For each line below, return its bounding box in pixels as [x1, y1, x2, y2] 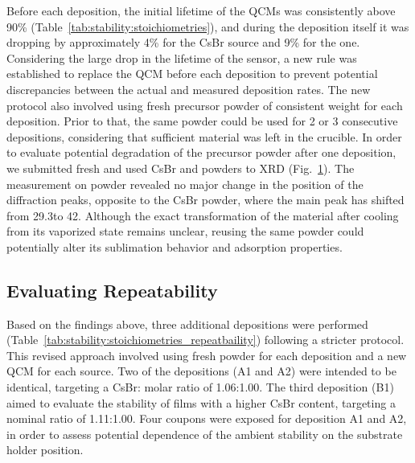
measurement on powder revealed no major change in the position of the [6, 175, 364, 192]
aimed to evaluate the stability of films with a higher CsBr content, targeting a [6, 394, 396, 411]
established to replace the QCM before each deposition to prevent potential [6, 65, 378, 82]
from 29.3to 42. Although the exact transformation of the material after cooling [6, 207, 399, 223]
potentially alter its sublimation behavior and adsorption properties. [6, 238, 343, 255]
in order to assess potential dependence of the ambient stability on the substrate [6, 425, 403, 442]
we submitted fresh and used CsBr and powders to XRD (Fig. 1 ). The [6, 159, 355, 176]
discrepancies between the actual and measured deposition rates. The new [6, 80, 371, 97]
